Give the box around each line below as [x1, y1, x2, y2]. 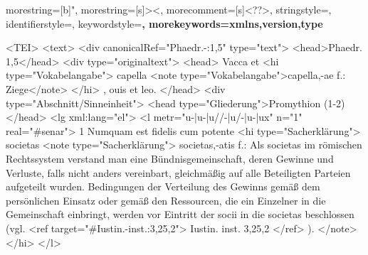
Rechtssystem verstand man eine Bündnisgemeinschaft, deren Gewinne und [6, 151, 334, 166]
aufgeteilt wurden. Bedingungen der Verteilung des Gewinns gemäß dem [6, 179, 320, 194]
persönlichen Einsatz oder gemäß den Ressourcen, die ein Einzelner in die [6, 192, 326, 207]
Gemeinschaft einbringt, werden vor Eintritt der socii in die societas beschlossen [6, 207, 354, 222]
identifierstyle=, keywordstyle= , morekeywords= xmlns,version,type [6, 16, 323, 31]
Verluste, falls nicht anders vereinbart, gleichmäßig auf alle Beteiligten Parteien [6, 165, 351, 180]
